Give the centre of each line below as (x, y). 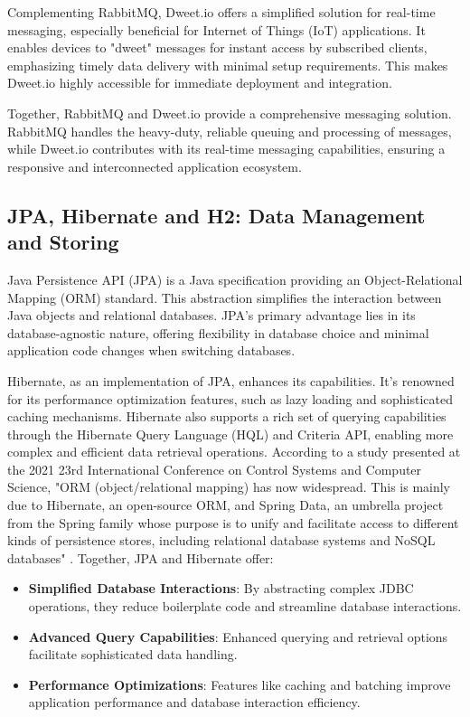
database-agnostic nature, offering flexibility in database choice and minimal (218, 332)
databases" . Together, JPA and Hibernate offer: (141, 557)
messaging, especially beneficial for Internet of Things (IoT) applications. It (216, 29)
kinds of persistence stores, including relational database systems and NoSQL (221, 540)
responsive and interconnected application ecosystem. (155, 166)
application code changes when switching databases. (151, 350)
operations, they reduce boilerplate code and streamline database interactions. (245, 606)
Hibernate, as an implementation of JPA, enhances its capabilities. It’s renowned (231, 380)
